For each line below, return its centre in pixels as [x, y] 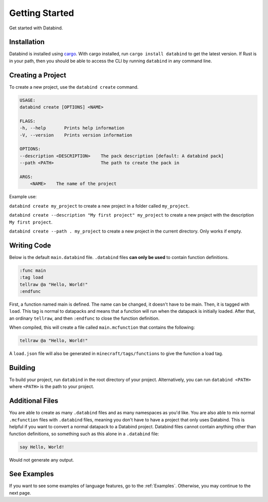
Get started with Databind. [36, 28]
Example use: [23, 197]
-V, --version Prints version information [76, 135]
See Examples [32, 474]
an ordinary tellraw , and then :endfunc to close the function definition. [84, 318]
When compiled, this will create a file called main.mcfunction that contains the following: [102, 327]
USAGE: [28, 100]
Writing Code [30, 245]
